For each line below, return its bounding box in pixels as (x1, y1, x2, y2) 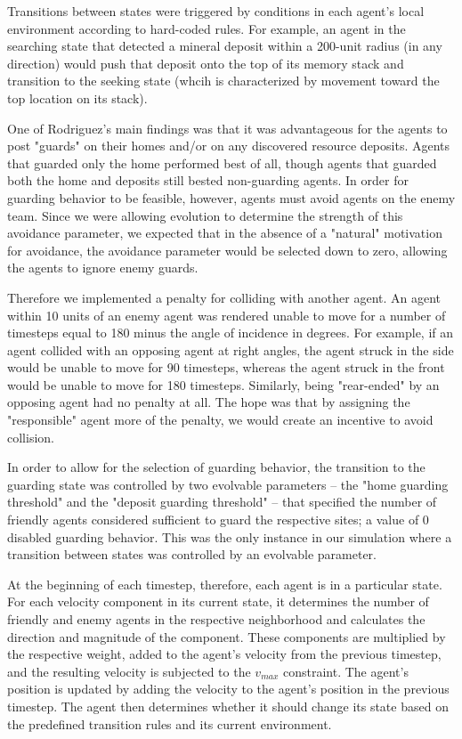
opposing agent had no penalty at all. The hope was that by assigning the (7, 393, 410, 411)
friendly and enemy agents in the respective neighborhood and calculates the (7, 610, 426, 628)
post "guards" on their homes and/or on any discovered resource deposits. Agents (7, 136, 450, 155)
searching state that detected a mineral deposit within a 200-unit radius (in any (7, 37, 442, 55)
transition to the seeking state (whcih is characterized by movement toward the (7, 71, 440, 90)
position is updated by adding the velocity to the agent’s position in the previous (7, 679, 450, 698)
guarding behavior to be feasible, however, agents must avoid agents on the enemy (7, 188, 456, 207)
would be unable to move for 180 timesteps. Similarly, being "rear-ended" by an (7, 375, 440, 394)
